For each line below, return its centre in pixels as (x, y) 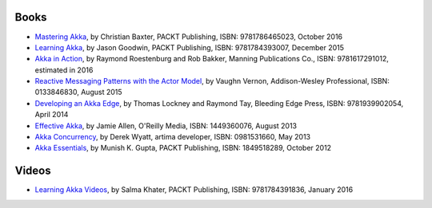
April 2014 (52, 115)
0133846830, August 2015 (79, 92)
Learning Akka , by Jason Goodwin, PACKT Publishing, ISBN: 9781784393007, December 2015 (189, 47)
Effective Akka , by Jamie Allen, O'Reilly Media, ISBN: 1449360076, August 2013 (166, 126)
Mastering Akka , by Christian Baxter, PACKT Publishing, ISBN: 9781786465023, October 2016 (189, 37)
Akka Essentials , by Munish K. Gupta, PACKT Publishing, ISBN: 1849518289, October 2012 (183, 148)
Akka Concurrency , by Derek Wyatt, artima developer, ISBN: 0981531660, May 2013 (173, 137)
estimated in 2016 (64, 70)
